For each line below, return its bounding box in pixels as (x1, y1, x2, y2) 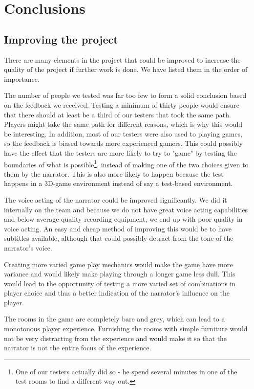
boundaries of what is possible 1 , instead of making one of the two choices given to (4, 158, 249, 169)
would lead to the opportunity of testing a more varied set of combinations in (4, 278, 236, 288)
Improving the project (4, 31, 118, 46)
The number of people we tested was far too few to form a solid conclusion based (4, 90, 247, 100)
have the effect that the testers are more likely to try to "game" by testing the (4, 147, 237, 158)
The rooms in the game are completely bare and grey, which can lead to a (4, 314, 225, 324)
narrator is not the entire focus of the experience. (4, 343, 151, 353)
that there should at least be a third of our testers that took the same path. (4, 109, 231, 119)
